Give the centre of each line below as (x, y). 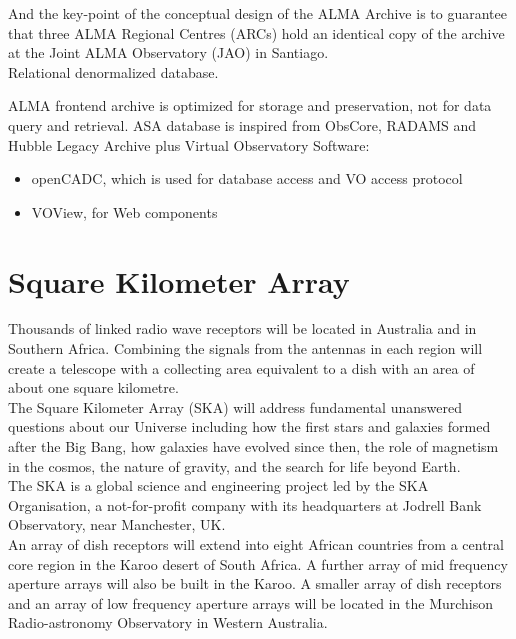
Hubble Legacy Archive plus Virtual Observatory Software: (189, 144)
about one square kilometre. (93, 387)
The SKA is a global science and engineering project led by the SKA (218, 485)
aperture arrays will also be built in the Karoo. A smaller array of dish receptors (255, 583)
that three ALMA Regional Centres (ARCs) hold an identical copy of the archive (256, 32)
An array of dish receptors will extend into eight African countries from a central (256, 544)
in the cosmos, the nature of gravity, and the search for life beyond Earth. (234, 465)
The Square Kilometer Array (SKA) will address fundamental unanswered (235, 406)
